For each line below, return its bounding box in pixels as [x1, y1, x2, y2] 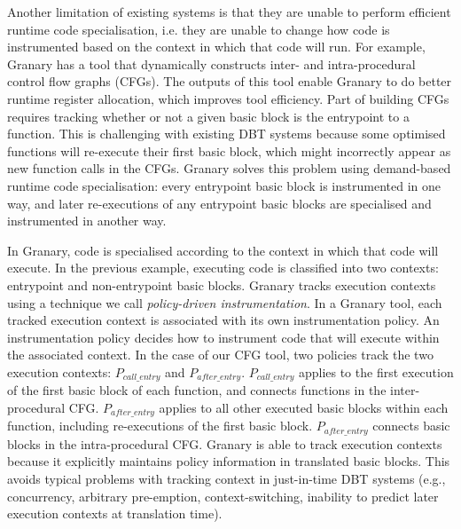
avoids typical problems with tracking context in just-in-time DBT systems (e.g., [7, 470, 446, 488]
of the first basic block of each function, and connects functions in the [7, 381, 387, 399]
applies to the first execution [298, 362, 454, 381]
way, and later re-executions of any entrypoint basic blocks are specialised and [7, 193, 432, 212]
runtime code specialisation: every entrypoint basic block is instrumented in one [7, 176, 441, 194]
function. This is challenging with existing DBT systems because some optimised [7, 124, 446, 143]
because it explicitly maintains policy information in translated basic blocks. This [7, 452, 450, 470]
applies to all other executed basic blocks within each [159, 398, 449, 416]
